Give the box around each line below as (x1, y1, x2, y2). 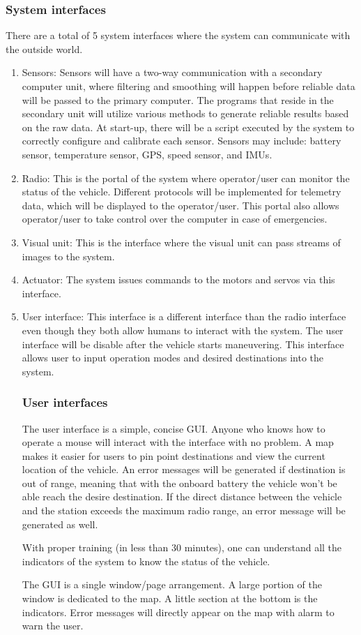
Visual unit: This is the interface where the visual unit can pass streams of (22, 234, 341, 249)
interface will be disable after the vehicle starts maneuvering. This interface (22, 336, 344, 351)
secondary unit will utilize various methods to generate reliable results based (22, 106, 349, 121)
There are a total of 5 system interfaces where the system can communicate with (6, 28, 351, 43)
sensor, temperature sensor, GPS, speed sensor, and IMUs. (22, 147, 272, 161)
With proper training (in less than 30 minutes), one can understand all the (22, 540, 342, 555)
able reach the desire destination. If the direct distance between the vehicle (22, 489, 342, 504)
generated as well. (22, 516, 98, 531)
